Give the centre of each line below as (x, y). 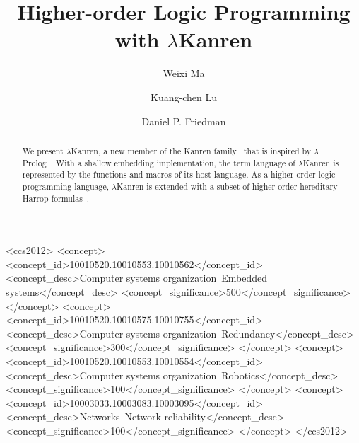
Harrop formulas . (56, 198)
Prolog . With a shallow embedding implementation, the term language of (159, 162)
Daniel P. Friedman (184, 121)
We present (43, 150)
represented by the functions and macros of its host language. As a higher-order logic (179, 174)
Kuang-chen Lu (184, 97)
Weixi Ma (184, 73)
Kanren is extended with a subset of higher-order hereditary (227, 186)
